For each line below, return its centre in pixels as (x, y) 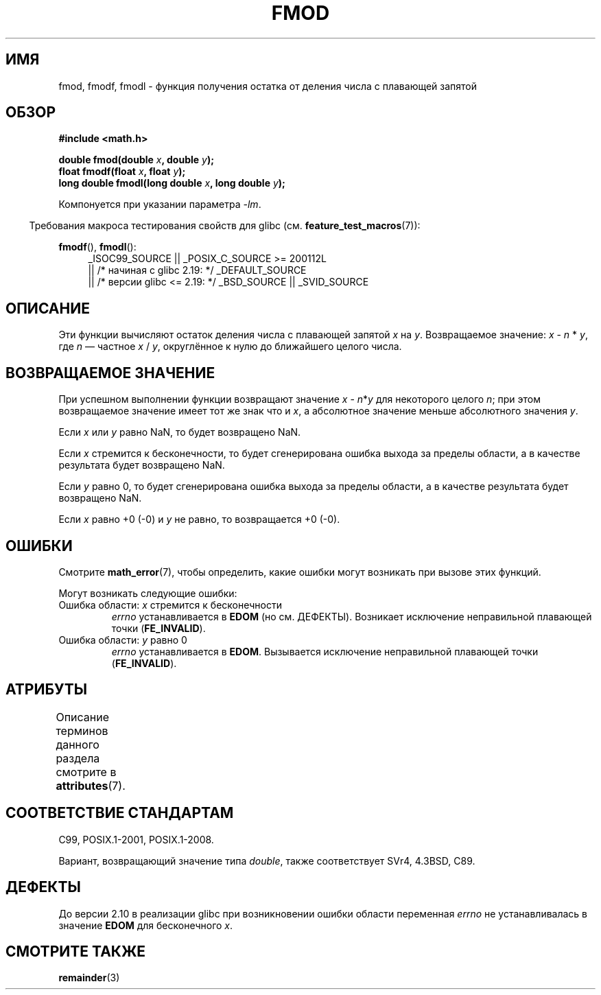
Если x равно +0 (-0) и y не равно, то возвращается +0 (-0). (199, 519)
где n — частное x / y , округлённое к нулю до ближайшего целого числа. (230, 347)
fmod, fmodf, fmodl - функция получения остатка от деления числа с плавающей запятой (268, 86)
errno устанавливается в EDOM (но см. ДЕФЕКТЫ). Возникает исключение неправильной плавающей (352, 616)
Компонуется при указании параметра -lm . (160, 204)
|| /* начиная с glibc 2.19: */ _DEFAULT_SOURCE (197, 270)
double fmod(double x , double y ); (136, 160)
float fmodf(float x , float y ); (122, 172)
